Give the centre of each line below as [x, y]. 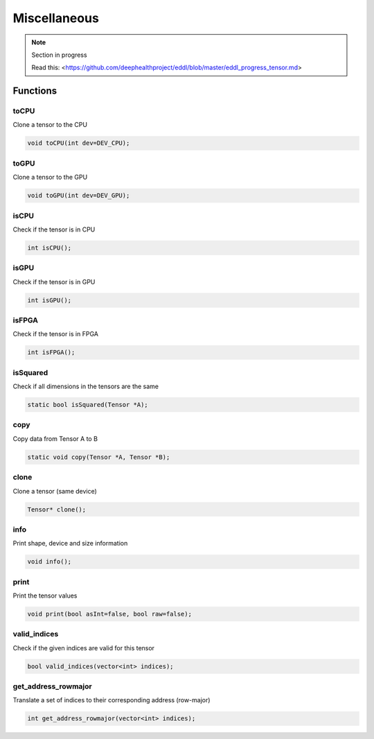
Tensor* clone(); [57, 509]
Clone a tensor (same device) [55, 491]
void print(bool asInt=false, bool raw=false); [109, 614]
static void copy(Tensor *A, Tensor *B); [99, 457]
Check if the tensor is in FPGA [55, 334]
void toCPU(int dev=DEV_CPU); [79, 143]
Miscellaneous [56, 18]
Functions [35, 91]
